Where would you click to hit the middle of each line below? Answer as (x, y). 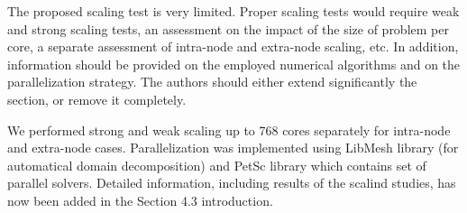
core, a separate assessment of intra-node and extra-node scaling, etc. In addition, (233, 46)
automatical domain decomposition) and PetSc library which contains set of (217, 165)
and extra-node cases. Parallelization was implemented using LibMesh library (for (233, 148)
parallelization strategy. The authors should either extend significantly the (212, 82)
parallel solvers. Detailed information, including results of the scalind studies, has (232, 183)
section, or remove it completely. (97, 99)
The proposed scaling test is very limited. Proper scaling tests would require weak (233, 11)
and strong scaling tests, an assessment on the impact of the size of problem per (228, 28)
